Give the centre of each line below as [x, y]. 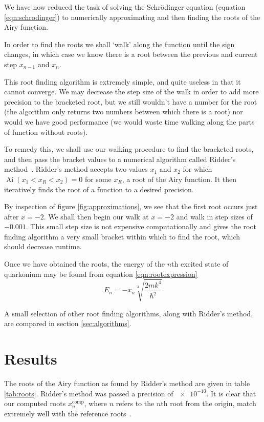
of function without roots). [46, 132]
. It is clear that [231, 393]
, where [96, 403]
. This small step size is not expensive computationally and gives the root [141, 226]
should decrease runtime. [43, 246]
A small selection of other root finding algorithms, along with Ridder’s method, [129, 313]
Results [31, 359]
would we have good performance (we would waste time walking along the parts [129, 121]
